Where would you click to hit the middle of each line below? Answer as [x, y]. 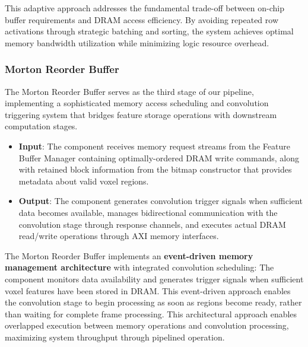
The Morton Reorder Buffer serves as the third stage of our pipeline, [129, 91]
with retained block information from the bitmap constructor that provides [155, 169]
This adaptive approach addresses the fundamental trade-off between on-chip [145, 8]
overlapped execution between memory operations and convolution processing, [147, 325]
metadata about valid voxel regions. [84, 181]
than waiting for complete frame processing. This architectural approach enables [151, 313]
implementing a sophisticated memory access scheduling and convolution [137, 103]
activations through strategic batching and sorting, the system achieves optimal [149, 31]
